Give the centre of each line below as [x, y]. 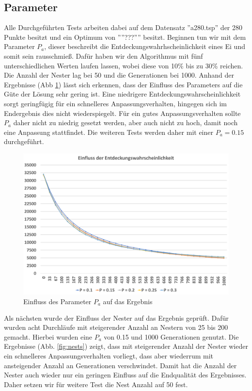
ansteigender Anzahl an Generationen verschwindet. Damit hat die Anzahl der [120, 365]
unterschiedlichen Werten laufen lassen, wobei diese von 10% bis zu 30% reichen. [124, 65]
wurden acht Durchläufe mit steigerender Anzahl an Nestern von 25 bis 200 [116, 327]
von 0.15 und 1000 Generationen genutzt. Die [171, 336]
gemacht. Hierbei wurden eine [48, 336]
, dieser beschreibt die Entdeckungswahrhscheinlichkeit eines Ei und [145, 46]
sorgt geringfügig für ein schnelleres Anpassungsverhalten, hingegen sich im [116, 103]
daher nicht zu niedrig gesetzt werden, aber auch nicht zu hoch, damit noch [126, 122]
